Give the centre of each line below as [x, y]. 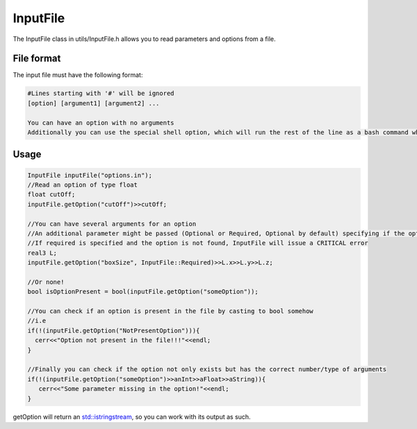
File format [37, 59]
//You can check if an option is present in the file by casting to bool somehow [171, 311]
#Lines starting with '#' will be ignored [101, 93]
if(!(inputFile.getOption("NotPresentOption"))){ [114, 330]
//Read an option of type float [83, 185]
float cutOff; [51, 195]
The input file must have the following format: [78, 75]
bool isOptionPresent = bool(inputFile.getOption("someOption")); [143, 292]
